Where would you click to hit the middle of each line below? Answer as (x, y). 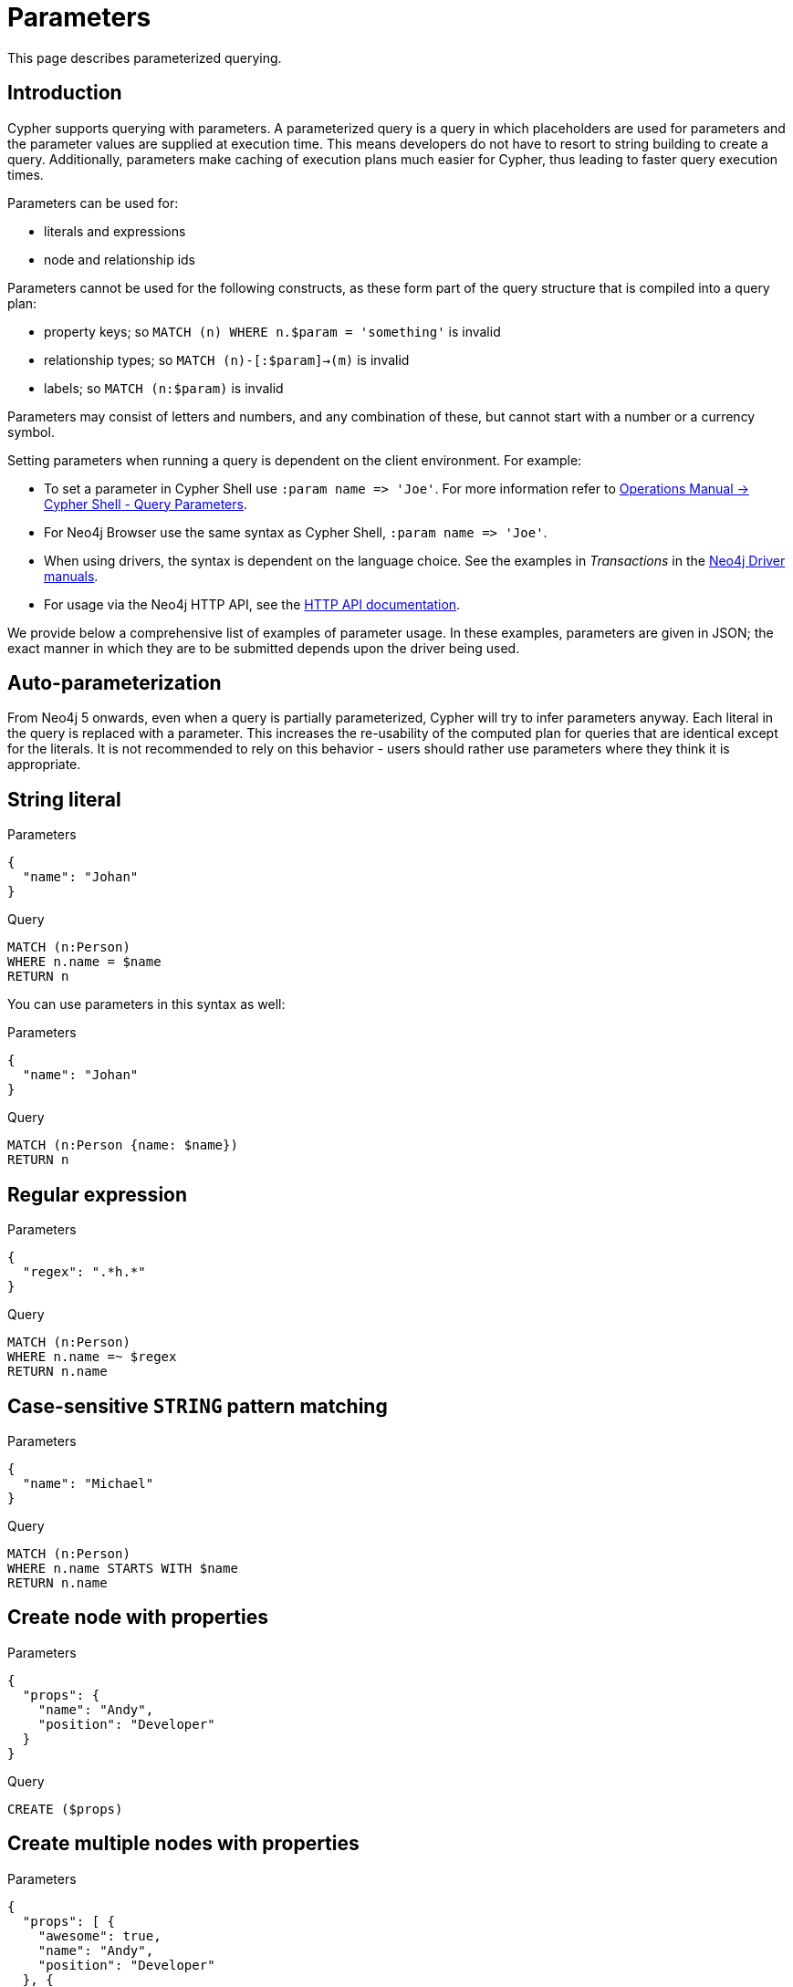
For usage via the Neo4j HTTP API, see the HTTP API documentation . (252, 604)
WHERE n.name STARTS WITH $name (123, 1568)
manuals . (71, 576)
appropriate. (44, 765)
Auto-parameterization (115, 683)
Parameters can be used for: (93, 203)
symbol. (31, 432)
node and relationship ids (120, 259)
